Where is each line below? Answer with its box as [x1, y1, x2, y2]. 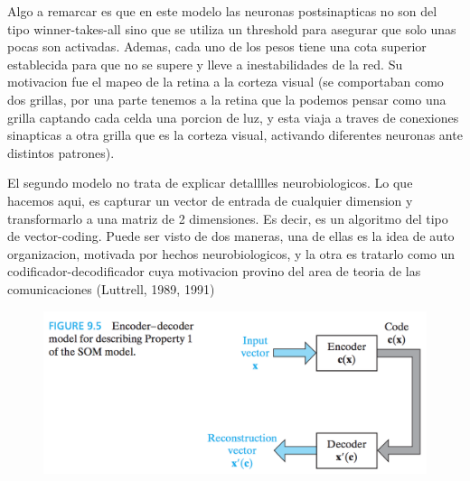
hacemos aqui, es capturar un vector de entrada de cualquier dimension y [7, 190, 413, 209]
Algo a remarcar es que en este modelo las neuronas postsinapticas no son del [7, 2, 437, 20]
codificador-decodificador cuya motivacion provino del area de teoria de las [7, 262, 421, 281]
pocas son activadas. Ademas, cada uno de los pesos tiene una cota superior [7, 37, 427, 56]
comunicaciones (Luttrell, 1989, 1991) [7, 279, 215, 298]
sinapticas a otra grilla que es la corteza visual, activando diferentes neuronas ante [7, 125, 463, 144]
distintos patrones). [7, 143, 115, 162]
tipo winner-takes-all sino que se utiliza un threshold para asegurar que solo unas [7, 19, 456, 38]
